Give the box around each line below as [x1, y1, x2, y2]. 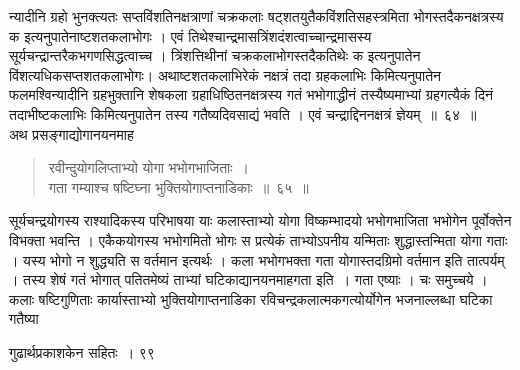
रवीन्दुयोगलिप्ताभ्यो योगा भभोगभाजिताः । [48, 157, 250, 178]
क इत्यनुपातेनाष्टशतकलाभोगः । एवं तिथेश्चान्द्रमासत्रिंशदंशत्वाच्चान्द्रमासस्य [9, 25, 372, 46]
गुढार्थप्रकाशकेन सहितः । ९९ [9, 341, 155, 362]
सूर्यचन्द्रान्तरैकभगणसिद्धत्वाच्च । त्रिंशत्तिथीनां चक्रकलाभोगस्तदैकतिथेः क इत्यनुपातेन [9, 45, 421, 66]
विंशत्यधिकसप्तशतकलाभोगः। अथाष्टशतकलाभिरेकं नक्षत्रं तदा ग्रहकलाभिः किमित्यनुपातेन [9, 64, 441, 85]
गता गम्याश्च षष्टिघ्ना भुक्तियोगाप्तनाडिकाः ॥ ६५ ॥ [48, 176, 309, 197]
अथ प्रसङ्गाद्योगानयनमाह [9, 123, 134, 144]
